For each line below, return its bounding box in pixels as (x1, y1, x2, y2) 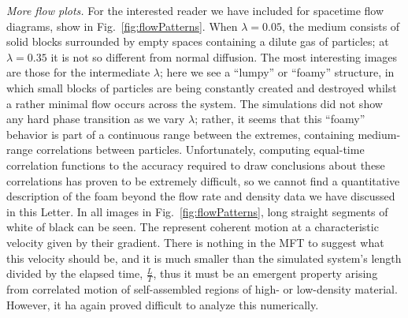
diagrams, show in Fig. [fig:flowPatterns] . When (6, 17, 238, 34)
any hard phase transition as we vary (6, 110, 185, 127)
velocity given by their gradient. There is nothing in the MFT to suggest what (6, 234, 384, 250)
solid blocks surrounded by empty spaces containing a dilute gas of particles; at (6, 33, 389, 50)
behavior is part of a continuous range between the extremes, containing (6, 125, 354, 142)
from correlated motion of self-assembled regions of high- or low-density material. (6, 280, 398, 297)
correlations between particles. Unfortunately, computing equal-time (36, 141, 365, 158)
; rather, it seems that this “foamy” (195, 110, 365, 127)
